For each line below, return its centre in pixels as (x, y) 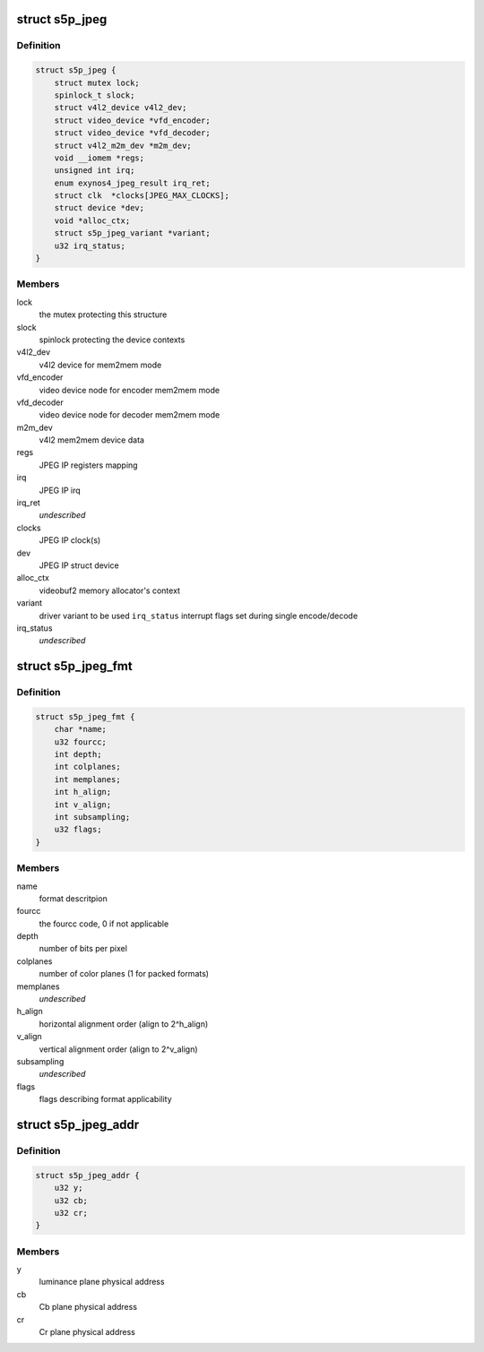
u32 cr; (71, 1213)
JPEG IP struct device (79, 565)
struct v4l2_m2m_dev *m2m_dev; (123, 145)
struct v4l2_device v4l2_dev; (121, 108)
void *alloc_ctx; (92, 220)
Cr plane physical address (87, 1331)
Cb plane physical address (88, 1307)
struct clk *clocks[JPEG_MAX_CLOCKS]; (142, 196)
